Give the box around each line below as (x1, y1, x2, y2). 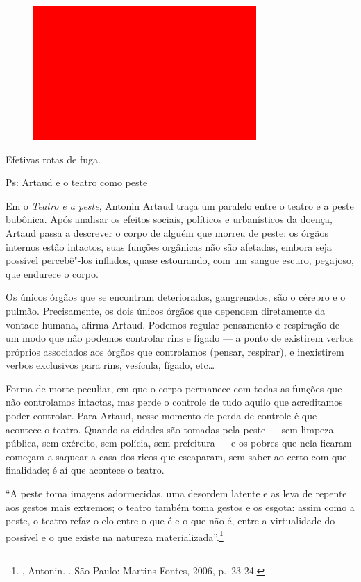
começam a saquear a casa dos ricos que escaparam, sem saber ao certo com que (6, 449, 347, 463)
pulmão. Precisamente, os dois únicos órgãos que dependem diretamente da (6, 303, 326, 317)
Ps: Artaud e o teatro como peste (6, 175, 148, 190)
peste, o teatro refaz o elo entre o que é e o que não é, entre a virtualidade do (6, 513, 335, 528)
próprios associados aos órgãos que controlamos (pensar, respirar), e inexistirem (6, 344, 344, 358)
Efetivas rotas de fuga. (6, 151, 101, 166)
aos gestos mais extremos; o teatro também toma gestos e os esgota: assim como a (6, 499, 355, 514)
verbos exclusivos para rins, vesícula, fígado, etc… (6, 358, 215, 372)
